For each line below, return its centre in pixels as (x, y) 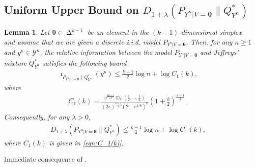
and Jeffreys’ (219, 52)
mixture (15, 63)
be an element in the (118, 32)
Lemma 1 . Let (27, 32)
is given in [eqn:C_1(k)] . (86, 142)
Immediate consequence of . (45, 159)
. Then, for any (209, 41)
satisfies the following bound (85, 63)
